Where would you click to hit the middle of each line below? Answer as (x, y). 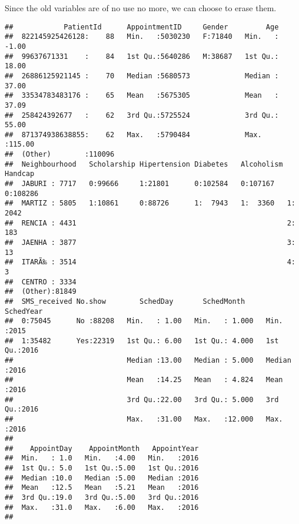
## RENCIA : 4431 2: (150, 223)
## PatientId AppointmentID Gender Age (142, 27)
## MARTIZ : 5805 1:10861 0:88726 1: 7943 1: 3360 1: (150, 203)
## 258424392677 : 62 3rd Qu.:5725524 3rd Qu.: (142, 115)
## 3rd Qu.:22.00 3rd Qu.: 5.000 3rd (142, 399)
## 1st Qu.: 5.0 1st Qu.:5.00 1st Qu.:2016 (102, 468)
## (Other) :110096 (60, 155)
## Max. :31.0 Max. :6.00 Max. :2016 (102, 507)
